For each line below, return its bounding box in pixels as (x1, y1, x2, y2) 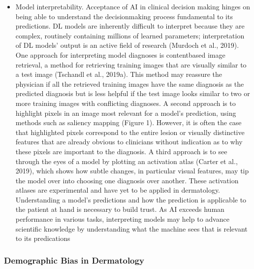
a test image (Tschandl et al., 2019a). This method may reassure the (15, 69, 222, 79)
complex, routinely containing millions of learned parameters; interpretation (15, 30, 245, 40)
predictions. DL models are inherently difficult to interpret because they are (15, 21, 245, 31)
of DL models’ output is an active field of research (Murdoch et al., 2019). (15, 40, 239, 50)
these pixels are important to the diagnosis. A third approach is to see (15, 146, 227, 156)
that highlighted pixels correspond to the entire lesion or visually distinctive (15, 127, 245, 137)
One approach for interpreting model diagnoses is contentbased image (15, 49, 225, 60)
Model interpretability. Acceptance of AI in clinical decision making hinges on (15, 1, 251, 11)
